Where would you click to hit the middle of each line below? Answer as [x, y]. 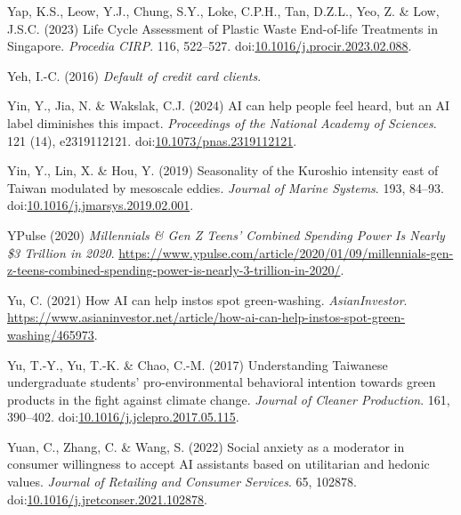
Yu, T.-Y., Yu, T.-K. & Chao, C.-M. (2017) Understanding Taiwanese [198, 364]
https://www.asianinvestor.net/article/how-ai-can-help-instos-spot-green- [206, 317]
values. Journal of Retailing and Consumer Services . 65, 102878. [182, 482]
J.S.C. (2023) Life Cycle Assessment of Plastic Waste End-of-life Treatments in [222, 28]
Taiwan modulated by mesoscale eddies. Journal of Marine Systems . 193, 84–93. [226, 187]
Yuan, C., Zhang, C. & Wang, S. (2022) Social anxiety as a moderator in [206, 446]
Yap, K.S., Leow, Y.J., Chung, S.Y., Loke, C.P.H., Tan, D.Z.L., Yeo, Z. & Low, [223, 11]
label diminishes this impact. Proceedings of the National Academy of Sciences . [222, 122]
